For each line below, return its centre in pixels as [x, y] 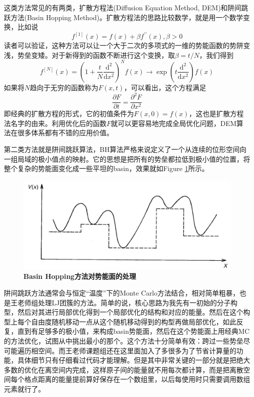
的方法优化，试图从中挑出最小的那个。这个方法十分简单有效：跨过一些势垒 [124, 341]
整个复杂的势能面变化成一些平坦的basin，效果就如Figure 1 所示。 [106, 168]
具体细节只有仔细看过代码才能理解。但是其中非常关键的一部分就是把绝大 [134, 360]
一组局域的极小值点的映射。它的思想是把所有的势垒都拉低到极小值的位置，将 [127, 159]
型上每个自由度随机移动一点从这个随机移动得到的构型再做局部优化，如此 [120, 321]
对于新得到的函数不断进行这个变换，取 [113, 55]
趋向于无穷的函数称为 [64, 87]
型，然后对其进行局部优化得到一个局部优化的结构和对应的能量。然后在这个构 [127, 312]
